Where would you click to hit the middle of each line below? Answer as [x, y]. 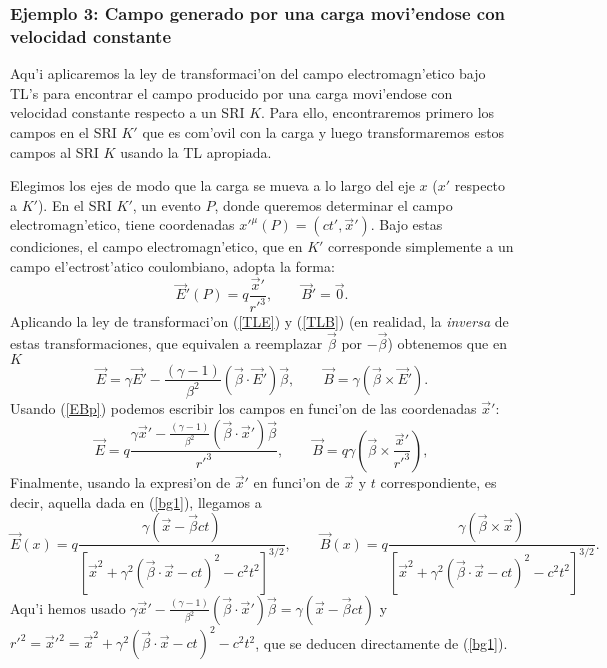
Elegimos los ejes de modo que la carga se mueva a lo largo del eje [212, 185]
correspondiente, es [438, 481]
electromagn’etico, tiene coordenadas [122, 224]
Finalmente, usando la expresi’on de [120, 481]
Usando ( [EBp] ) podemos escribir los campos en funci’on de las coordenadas [243, 407]
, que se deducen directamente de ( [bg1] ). [381, 642]
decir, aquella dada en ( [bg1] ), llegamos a [136, 501]
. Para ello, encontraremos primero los [378, 112]
